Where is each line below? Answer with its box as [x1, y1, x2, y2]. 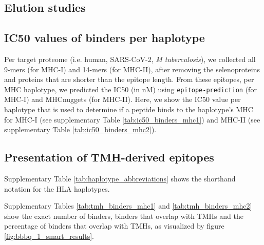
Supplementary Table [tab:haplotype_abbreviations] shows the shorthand [4, 173, 236, 183]
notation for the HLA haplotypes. [4, 183, 110, 194]
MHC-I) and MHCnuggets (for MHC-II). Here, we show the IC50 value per [4, 94, 241, 105]
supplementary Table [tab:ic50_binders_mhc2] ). [4, 124, 157, 135]
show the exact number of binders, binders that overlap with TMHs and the [4, 210, 243, 221]
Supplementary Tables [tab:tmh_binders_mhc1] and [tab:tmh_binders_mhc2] [4, 200, 252, 211]
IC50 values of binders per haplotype [4, 30, 205, 46]
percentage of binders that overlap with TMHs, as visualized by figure [4, 220, 224, 231]
